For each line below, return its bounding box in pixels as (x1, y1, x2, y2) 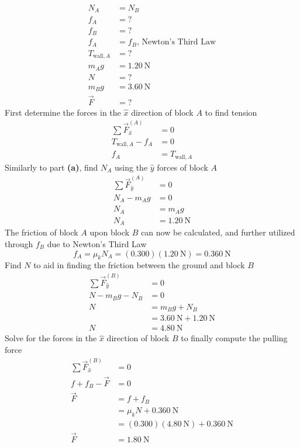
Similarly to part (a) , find (5, 161, 98, 173)
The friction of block (5, 226, 78, 238)
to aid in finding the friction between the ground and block (33, 259, 245, 271)
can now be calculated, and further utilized (141, 226, 295, 238)
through (5, 238, 33, 250)
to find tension (205, 106, 257, 118)
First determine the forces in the (5, 106, 121, 118)
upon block (89, 226, 130, 238)
